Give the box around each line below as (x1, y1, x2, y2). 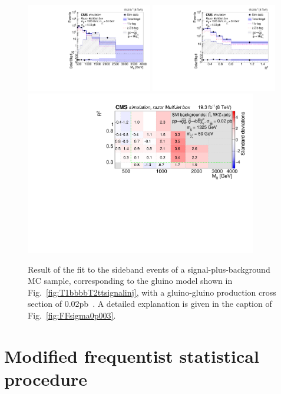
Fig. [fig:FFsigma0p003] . (28, 309, 116, 322)
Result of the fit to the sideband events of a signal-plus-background (28, 263, 270, 275)
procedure (4, 367, 88, 391)
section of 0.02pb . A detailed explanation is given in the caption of (28, 297, 272, 310)
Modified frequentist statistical (4, 343, 259, 367)
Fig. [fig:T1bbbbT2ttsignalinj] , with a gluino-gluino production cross (28, 286, 276, 298)
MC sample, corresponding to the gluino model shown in (28, 274, 233, 287)
